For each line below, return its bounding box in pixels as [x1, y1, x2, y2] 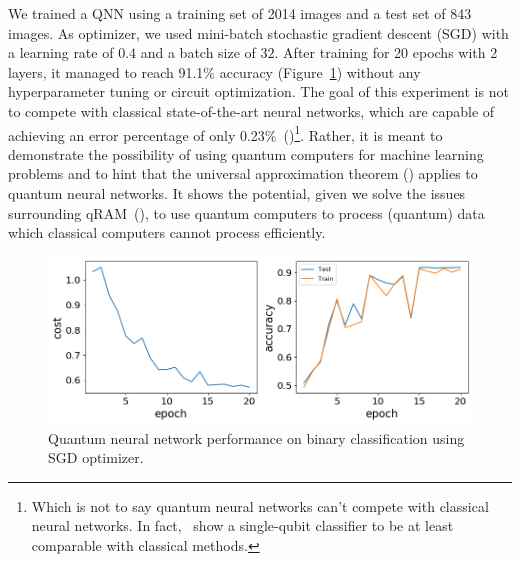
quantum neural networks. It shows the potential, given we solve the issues [8, 183, 466, 203]
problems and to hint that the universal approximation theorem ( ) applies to [8, 163, 478, 184]
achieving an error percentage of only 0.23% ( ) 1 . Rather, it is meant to [8, 121, 443, 145]
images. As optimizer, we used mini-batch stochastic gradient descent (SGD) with [8, 22, 509, 43]
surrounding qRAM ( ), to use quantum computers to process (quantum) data [8, 202, 485, 223]
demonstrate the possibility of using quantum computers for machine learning [8, 143, 484, 164]
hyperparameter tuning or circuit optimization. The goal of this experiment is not [8, 81, 509, 102]
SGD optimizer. [48, 447, 144, 468]
